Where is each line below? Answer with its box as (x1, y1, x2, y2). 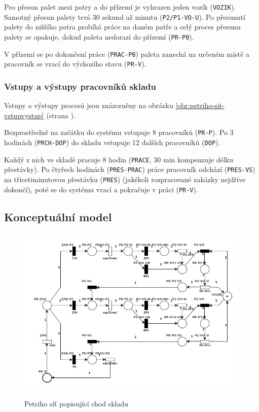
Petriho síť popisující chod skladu (24, 398, 129, 409)
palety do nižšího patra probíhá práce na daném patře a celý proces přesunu (4, 21, 241, 32)
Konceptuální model (4, 209, 112, 224)
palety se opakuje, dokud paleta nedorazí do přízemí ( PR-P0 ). (4, 31, 194, 42)
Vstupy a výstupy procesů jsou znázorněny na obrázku (4, 100, 173, 111)
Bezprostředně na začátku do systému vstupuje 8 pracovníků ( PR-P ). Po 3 (4, 127, 234, 138)
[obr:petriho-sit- (175, 100, 225, 111)
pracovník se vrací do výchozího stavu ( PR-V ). (4, 58, 146, 69)
